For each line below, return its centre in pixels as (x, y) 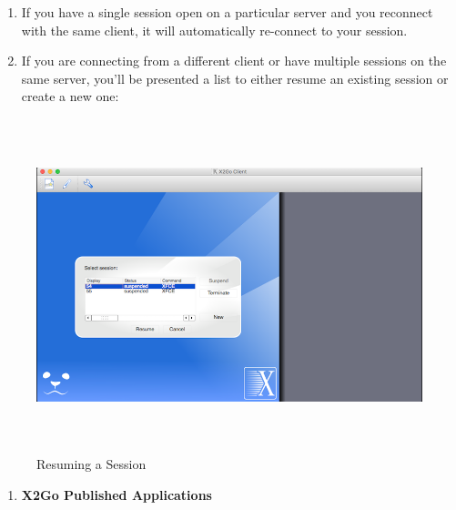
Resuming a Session (91, 463)
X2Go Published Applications (117, 494)
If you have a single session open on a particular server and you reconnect (227, 12)
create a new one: (70, 96)
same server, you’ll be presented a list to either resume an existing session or (235, 78)
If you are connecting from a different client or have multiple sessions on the (234, 61)
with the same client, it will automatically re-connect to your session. (214, 30)
